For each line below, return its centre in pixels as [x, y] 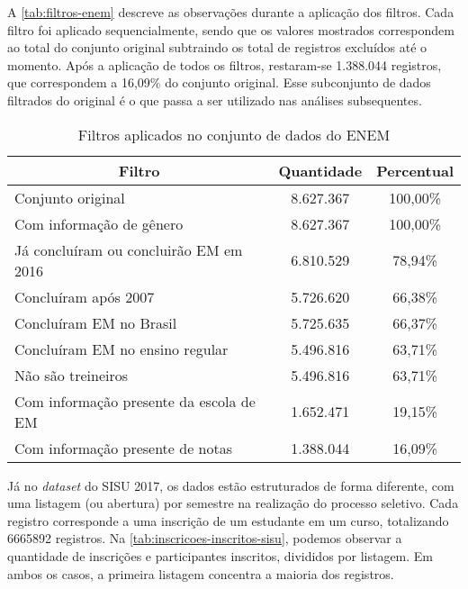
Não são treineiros [72, 375]
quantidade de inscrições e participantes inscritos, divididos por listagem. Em [220, 555]
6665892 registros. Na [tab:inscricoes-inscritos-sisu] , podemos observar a [205, 538]
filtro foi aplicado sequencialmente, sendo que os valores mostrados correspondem [231, 29]
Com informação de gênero [99, 223]
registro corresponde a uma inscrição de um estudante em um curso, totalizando [228, 520]
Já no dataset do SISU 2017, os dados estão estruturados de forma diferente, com [231, 485]
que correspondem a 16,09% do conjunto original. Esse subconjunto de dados [219, 82]
